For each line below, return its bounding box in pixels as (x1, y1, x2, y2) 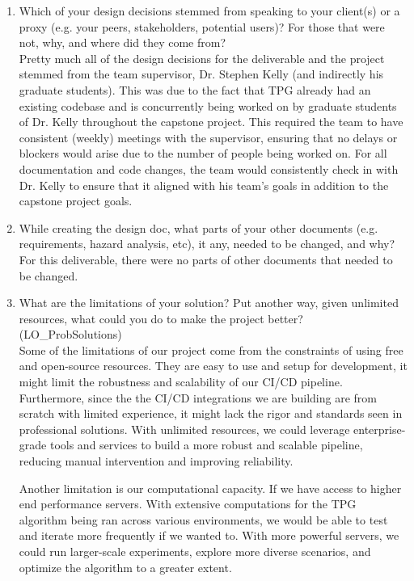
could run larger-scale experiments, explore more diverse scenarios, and (19, 543, 371, 559)
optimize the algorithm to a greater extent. (19, 558, 232, 575)
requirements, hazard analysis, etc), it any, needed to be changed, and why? (19, 235, 395, 252)
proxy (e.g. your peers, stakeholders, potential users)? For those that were (19, 18, 385, 35)
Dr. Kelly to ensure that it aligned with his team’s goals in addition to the (19, 176, 389, 193)
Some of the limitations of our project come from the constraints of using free (19, 341, 403, 358)
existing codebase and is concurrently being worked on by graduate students (19, 97, 397, 114)
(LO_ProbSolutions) (19, 326, 122, 343)
